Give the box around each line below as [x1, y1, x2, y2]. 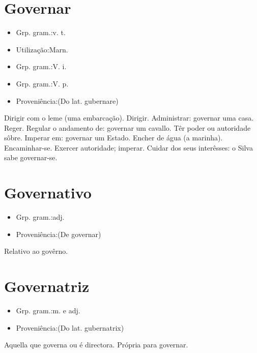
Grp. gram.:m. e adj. [16, 305, 80, 316]
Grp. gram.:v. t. [16, 27, 66, 38]
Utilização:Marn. [16, 44, 68, 54]
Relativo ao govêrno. [4, 246, 68, 256]
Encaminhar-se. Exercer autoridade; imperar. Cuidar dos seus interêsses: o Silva [4, 142, 253, 153]
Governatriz [4, 276, 90, 297]
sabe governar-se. [4, 152, 58, 163]
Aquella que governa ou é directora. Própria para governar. [4, 339, 188, 350]
